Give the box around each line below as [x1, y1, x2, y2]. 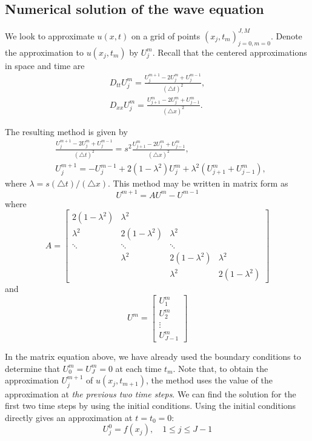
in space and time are [5, 59, 85, 71]
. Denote [270, 29, 302, 42]
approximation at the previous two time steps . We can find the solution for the [5, 387, 296, 400]
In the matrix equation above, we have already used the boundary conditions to [5, 350, 301, 362]
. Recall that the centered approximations [152, 45, 307, 58]
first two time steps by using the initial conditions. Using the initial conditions [5, 399, 296, 412]
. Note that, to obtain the [173, 362, 268, 374]
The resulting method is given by [5, 125, 128, 138]
